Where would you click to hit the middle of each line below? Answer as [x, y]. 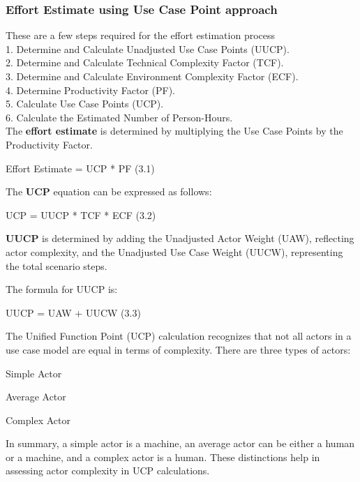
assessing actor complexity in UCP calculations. [108, 470]
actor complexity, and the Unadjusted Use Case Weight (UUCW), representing [174, 251]
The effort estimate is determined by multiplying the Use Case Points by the [174, 131]
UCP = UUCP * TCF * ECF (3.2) [81, 214]
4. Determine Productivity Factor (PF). [91, 90]
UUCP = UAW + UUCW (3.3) [73, 312]
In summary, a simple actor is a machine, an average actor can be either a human [180, 443]
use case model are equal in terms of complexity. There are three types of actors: [178, 349]
